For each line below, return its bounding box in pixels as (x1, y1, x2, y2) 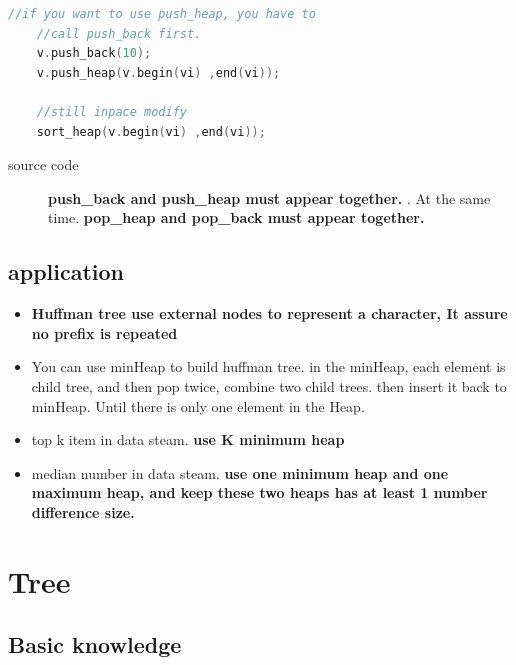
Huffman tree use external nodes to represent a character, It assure (31, 303, 508, 324)
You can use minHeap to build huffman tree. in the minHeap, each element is (31, 356, 506, 377)
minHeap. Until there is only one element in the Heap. (31, 395, 365, 416)
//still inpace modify (36, 104, 187, 119)
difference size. (31, 501, 135, 522)
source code (8, 154, 79, 175)
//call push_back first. (36, 26, 202, 41)
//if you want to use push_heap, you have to (8, 7, 316, 21)
